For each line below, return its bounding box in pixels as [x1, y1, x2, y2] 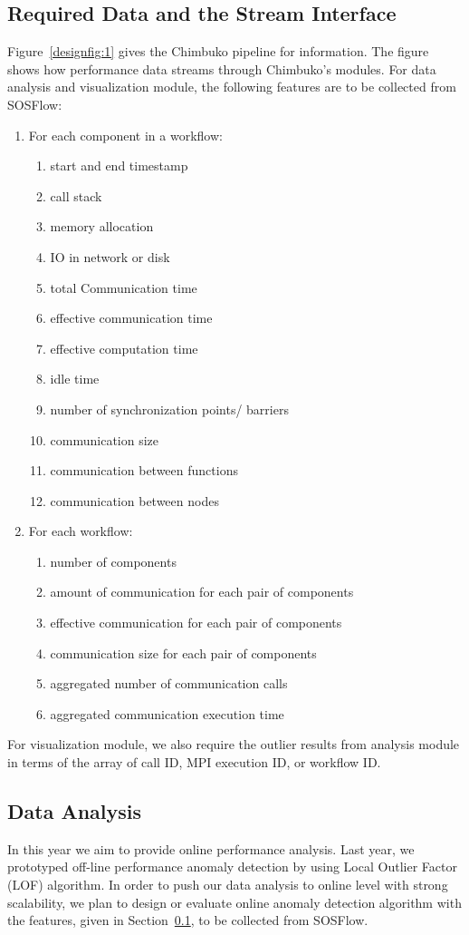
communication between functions [50, 461, 238, 480]
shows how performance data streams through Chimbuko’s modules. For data [7, 59, 436, 78]
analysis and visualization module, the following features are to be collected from [7, 77, 456, 96]
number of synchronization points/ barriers [50, 399, 289, 418]
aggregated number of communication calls [50, 674, 288, 693]
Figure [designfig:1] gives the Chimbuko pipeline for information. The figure [7, 42, 429, 61]
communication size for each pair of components [50, 643, 317, 662]
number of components [50, 551, 177, 570]
